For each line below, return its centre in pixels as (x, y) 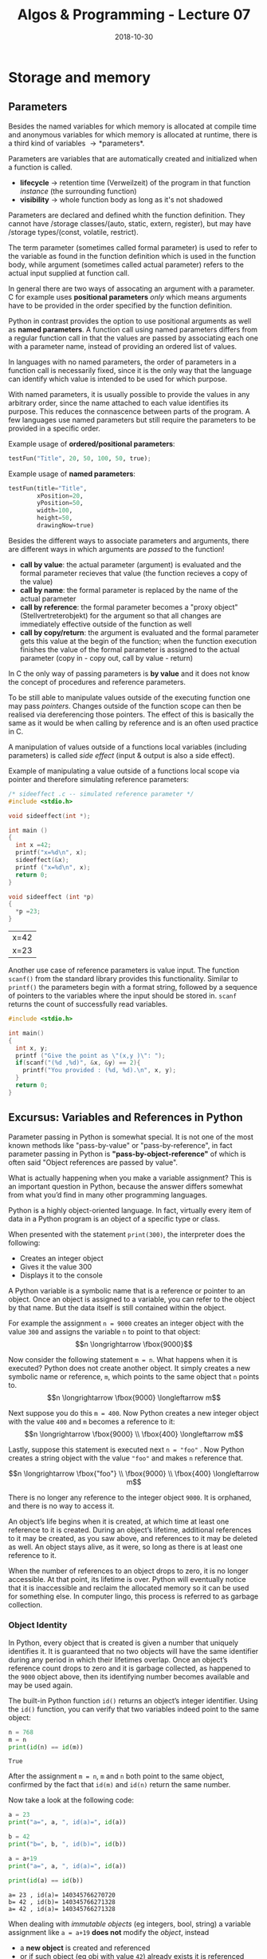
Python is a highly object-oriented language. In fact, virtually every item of (130, 1210)
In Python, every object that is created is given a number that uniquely (124, 1643)
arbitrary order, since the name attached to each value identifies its (118, 403)
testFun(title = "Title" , (48, 488)
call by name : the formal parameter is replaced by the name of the (129, 590)
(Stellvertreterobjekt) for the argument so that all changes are (120, 615)
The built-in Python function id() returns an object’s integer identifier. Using (133, 1700)
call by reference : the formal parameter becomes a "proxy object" (129, 607)
